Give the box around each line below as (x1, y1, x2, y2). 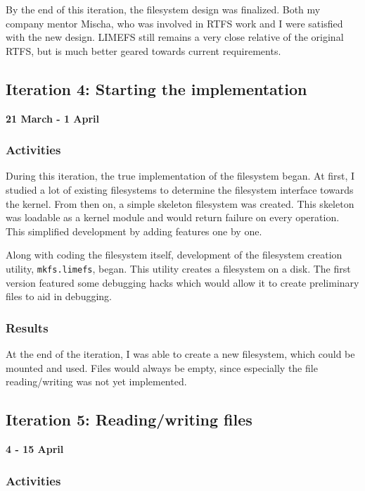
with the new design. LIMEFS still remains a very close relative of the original (6, 30, 344, 44)
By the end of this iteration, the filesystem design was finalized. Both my (6, 2, 321, 16)
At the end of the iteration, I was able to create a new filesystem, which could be (6, 347, 355, 361)
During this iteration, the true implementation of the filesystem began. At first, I (6, 168, 355, 183)
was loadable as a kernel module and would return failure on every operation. (6, 210, 340, 225)
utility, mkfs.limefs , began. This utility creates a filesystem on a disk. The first (6, 261, 351, 275)
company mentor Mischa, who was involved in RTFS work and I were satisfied (6, 15, 343, 30)
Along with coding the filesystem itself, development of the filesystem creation (6, 247, 342, 262)
